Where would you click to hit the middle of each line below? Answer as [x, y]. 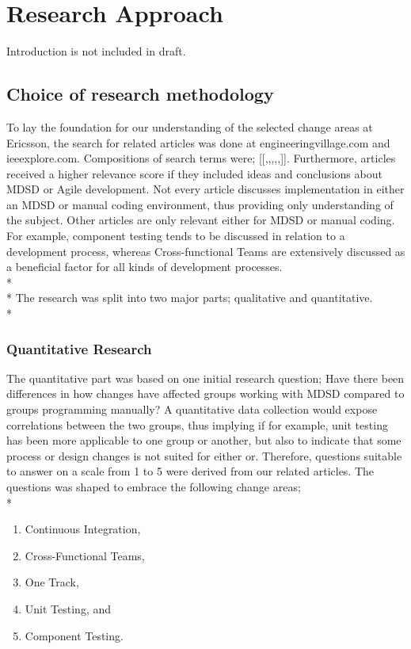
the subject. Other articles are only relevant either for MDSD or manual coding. [201, 220]
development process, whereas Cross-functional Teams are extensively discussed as [206, 251]
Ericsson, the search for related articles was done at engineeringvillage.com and [198, 142]
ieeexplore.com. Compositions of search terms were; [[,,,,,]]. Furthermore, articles [201, 158]
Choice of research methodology [140, 94]
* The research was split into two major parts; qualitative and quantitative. [190, 298]
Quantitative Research [79, 348]
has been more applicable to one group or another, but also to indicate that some [204, 440]
